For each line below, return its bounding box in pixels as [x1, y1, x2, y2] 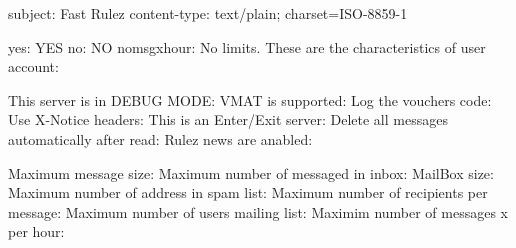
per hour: [8, 221, 65, 242]
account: [8, 56, 59, 77]
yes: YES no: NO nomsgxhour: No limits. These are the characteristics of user [8, 36, 486, 57]
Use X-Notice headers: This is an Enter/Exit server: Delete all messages [8, 109, 448, 130]
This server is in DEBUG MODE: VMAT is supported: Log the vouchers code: [8, 89, 492, 110]
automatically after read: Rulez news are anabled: [8, 128, 313, 149]
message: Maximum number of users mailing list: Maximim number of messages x [8, 201, 509, 222]
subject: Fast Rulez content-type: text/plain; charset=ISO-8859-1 [8, 3, 408, 23]
